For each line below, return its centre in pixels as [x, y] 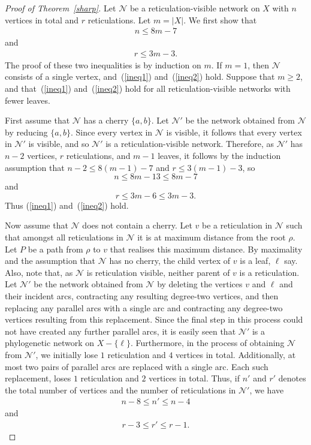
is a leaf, [255, 261]
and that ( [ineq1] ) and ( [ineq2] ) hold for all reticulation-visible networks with [148, 88]
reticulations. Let [119, 19]
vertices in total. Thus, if [194, 378]
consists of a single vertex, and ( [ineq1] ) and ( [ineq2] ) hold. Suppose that [140, 76]
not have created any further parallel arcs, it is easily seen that [120, 331]
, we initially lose [67, 354]
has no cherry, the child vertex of [170, 261]
